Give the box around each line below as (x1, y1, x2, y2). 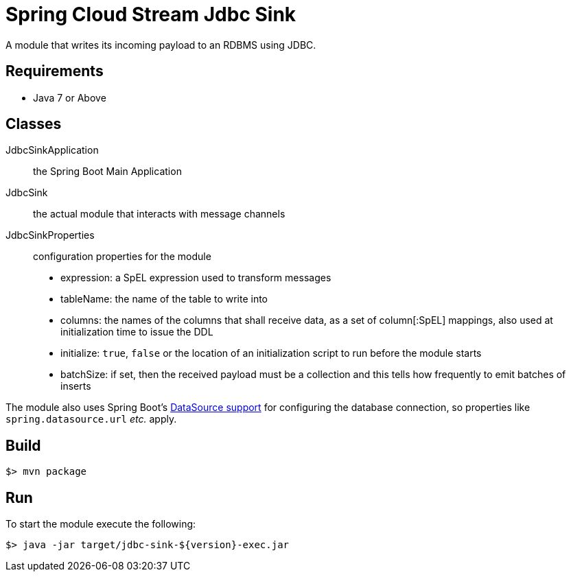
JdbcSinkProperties (5, 229, 95, 242)
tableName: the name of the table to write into (60, 293, 268, 305)
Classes (5, 115, 62, 133)
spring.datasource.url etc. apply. (5, 413, 177, 425)
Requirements (5, 62, 104, 80)
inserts (60, 380, 91, 392)
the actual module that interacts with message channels (33, 208, 285, 220)
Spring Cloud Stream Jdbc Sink (5, 3, 296, 26)
